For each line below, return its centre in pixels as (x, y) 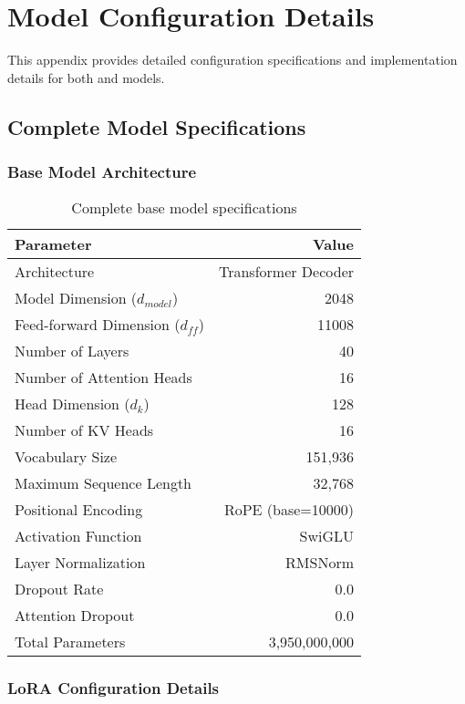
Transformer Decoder (286, 272)
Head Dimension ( (72, 404)
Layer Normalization (80, 563)
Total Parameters (70, 642)
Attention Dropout (75, 616)
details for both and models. (86, 77)
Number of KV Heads (84, 430)
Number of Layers (72, 351)
